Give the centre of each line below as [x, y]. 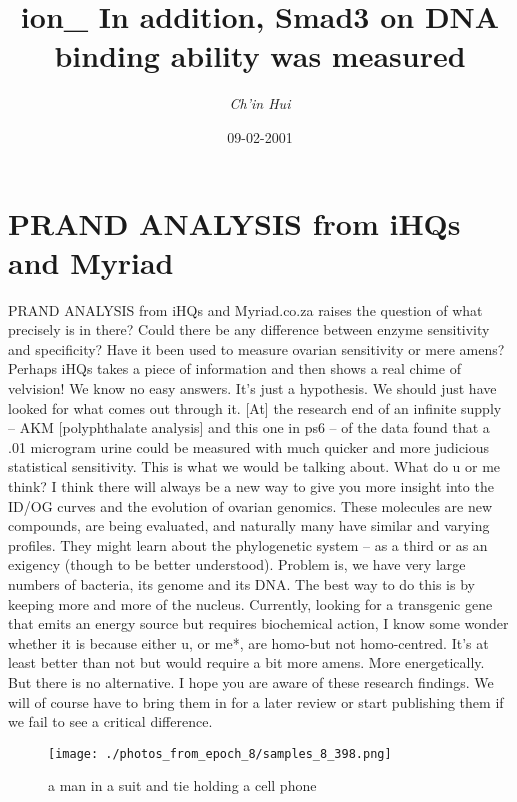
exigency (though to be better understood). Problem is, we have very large [237, 564]
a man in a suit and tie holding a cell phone [182, 785]
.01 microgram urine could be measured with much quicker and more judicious [249, 446]
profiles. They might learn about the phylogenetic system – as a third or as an [248, 544]
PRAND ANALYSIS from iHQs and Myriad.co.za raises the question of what [245, 309]
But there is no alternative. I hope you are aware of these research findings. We [251, 681]
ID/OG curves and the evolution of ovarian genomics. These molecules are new [250, 505]
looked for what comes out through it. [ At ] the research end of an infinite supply [255, 407]
